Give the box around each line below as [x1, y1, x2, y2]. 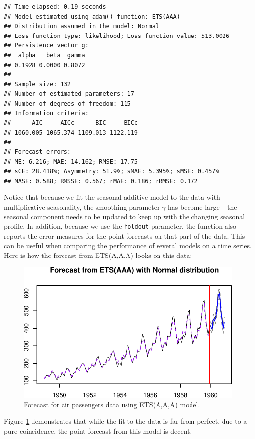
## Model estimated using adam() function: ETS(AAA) [4, 13, 180, 20]
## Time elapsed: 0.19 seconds [4, 3, 106, 10]
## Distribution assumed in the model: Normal [4, 23, 159, 30]
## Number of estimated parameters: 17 [4, 90, 134, 98]
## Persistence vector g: [4, 42, 89, 49]
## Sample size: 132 [4, 80, 71, 88]
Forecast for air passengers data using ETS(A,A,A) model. [24, 399, 200, 409]
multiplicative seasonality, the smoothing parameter [4, 201, 160, 212]
